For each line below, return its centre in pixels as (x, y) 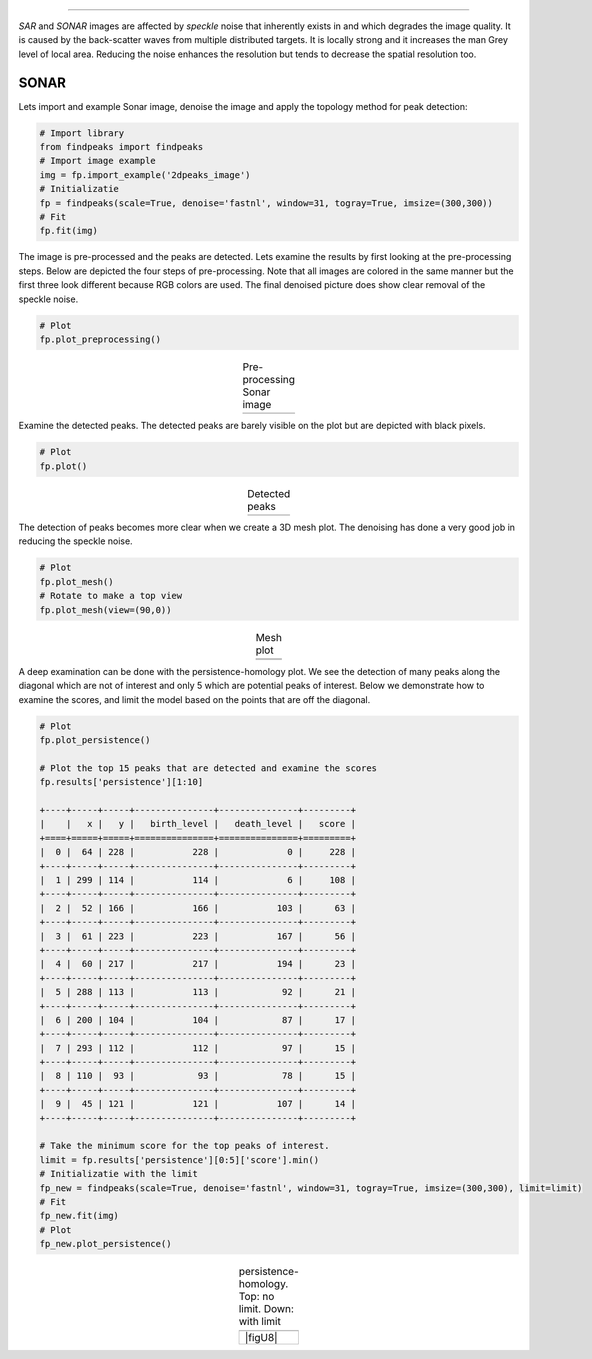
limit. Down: (266, 1309)
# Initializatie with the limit (119, 1174)
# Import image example (98, 161)
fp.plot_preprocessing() (100, 339)
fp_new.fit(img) (79, 1216)
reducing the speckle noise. (76, 541)
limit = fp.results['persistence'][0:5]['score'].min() (179, 1159)
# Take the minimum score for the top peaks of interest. (184, 1146)
